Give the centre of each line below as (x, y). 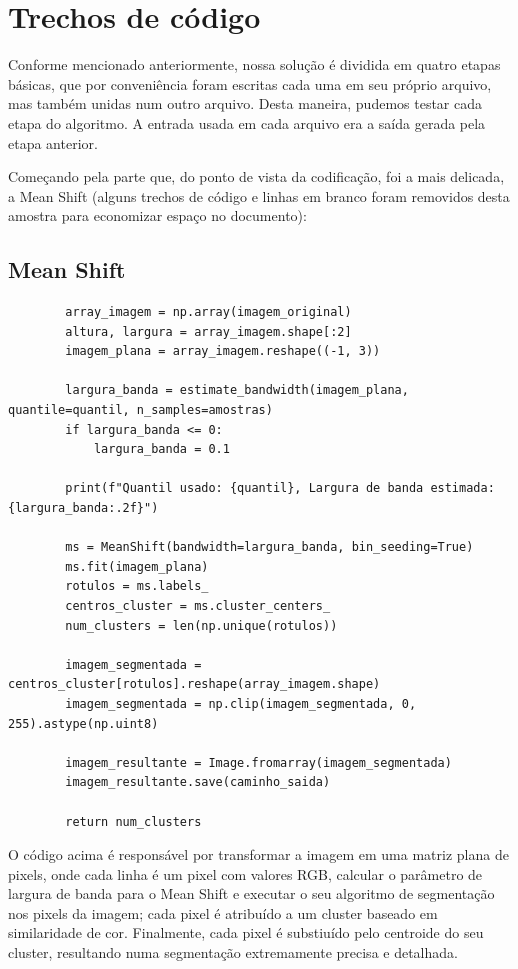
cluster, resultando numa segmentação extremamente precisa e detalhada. (233, 952)
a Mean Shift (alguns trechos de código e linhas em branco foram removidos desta (259, 195)
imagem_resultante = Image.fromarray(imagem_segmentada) (258, 762)
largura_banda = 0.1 (161, 449)
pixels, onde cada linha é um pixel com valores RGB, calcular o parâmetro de (245, 873)
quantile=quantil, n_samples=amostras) (140, 410)
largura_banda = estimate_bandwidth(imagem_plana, (237, 390)
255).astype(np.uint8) (83, 723)
